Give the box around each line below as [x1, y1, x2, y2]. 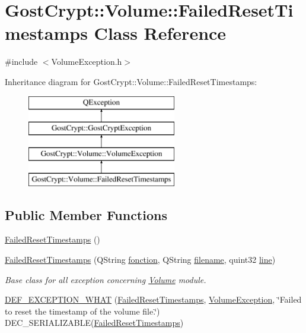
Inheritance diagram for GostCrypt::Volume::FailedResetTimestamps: [5, 75, 257, 87]
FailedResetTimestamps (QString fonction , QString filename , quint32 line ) [5, 253, 276, 266]
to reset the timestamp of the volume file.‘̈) [5, 304, 160, 317]
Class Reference [94, 21, 227, 45]
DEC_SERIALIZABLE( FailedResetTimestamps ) [5, 316, 184, 329]
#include [5, 55, 38, 68]
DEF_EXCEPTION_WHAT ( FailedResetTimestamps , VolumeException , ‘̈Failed [5, 293, 302, 306]
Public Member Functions [5, 205, 167, 224]
